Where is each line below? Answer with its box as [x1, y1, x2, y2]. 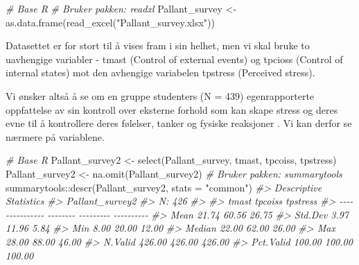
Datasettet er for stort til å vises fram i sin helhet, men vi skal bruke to [6, 38, 310, 53]
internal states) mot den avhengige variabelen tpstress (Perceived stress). [6, 65, 315, 80]
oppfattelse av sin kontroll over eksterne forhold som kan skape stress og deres [6, 102, 338, 117]
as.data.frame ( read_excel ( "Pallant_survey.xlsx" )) [6, 15, 215, 29]
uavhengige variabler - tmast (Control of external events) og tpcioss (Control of [6, 51, 343, 66]
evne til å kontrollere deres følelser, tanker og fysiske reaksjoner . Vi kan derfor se [6, 116, 352, 130]
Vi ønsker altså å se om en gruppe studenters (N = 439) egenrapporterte [6, 88, 315, 103]
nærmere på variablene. [6, 129, 105, 144]
